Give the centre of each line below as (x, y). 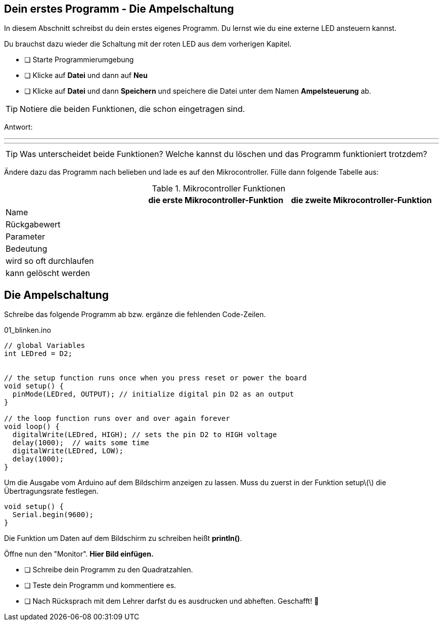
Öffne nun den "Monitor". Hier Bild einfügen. (79, 554)
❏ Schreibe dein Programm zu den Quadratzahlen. (109, 570)
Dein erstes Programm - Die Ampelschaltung (119, 9)
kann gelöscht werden (48, 273)
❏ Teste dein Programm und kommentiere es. (100, 585)
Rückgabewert (33, 225)
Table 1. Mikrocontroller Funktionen (219, 189)
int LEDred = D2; (38, 354)
